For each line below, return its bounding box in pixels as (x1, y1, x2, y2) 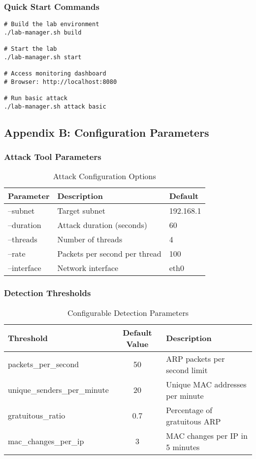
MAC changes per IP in (166, 429, 248, 441)
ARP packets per (166, 352, 225, 364)
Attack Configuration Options (53, 170, 156, 182)
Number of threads (57, 233, 123, 245)
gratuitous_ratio (8, 410, 65, 421)
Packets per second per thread (57, 248, 161, 260)
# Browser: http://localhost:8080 (4, 78, 117, 85)
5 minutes (166, 441, 200, 453)
